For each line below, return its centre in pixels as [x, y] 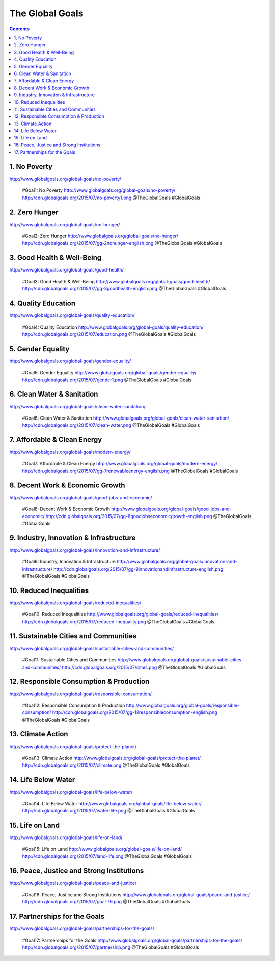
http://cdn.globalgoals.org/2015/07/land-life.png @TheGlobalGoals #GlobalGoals [107, 856]
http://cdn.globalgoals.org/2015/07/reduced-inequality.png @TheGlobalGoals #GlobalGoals [118, 621]
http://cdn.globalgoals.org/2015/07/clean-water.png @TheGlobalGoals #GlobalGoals [111, 425]
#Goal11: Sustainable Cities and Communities [69, 660]
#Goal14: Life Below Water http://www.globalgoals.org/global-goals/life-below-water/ [112, 803]
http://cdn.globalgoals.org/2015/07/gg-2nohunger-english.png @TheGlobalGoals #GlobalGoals [122, 243]
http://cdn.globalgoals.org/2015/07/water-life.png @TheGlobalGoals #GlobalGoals [108, 810]
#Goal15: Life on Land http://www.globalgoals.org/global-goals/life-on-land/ [102, 849]
